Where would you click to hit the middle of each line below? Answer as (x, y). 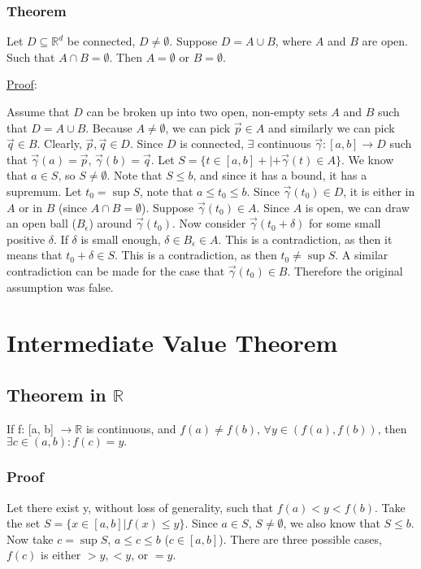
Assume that (38, 111)
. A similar (362, 255)
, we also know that (332, 523)
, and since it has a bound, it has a (280, 175)
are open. (385, 41)
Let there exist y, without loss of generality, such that (140, 507)
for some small (345, 223)
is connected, (212, 143)
